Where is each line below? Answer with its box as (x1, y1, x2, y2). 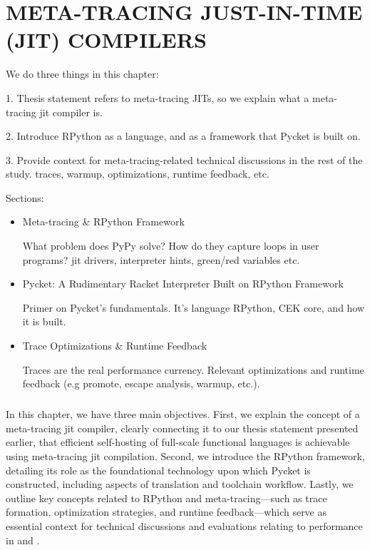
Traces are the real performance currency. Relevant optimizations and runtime (22, 362, 364, 377)
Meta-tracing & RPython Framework (22, 214, 185, 229)
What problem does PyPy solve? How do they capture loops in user (22, 238, 319, 253)
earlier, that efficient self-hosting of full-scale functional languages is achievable (6, 434, 350, 449)
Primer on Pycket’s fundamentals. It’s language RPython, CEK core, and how (22, 300, 365, 315)
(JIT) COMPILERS (6, 25, 207, 54)
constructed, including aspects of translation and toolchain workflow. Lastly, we (6, 477, 354, 492)
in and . (6, 532, 40, 547)
